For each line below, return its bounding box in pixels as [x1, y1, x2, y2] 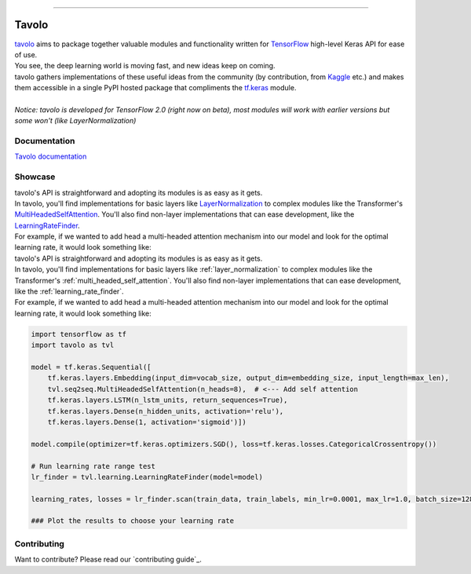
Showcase [14, 171, 56, 182]
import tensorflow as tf [31, 330, 127, 338]
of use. [14, 49, 38, 59]
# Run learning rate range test [31, 462, 156, 470]
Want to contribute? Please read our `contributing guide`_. [14, 554, 202, 565]
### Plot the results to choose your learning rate [31, 517, 235, 525]
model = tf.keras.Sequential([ [31, 362, 152, 371]
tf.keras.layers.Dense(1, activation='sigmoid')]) [47, 417, 246, 426]
